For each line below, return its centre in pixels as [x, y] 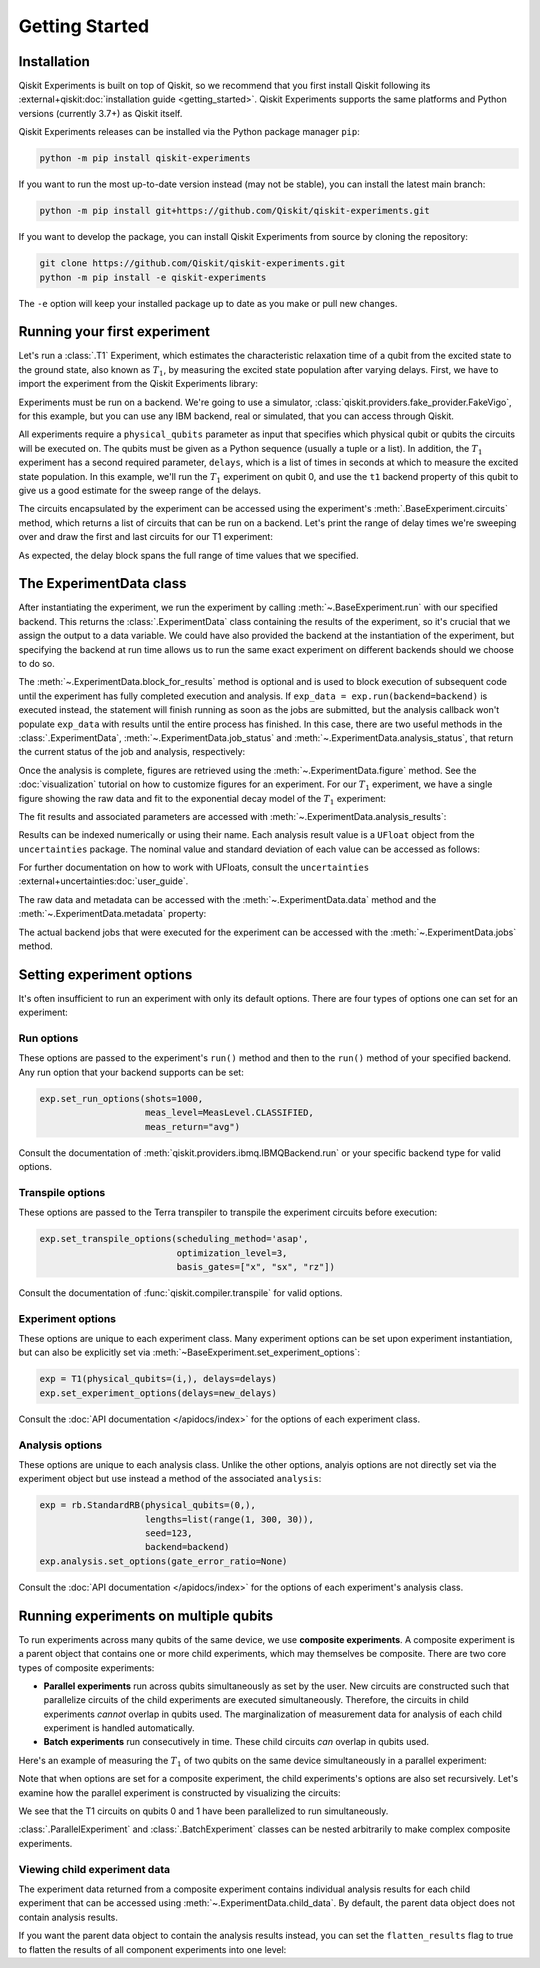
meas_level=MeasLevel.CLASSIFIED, [229, 1113]
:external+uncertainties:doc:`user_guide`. [103, 881]
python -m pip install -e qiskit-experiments [153, 277]
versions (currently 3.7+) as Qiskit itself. [100, 113]
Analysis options [60, 1445]
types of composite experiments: [86, 1667]
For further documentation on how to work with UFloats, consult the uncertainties [194, 867]
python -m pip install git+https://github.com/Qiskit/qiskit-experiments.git [234, 211]
